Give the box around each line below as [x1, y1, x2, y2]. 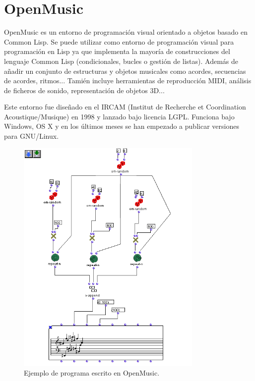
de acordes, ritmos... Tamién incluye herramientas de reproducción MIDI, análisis [4, 75, 252, 86]
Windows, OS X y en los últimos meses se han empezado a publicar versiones [4, 121, 239, 131]
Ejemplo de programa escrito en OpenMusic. [24, 368, 160, 378]
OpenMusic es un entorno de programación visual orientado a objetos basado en [4, 27, 248, 37]
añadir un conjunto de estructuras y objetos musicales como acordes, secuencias [4, 65, 246, 76]
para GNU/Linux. [4, 131, 59, 141]
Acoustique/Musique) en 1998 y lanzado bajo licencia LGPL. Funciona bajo [4, 111, 235, 121]
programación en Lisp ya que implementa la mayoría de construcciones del [4, 46, 230, 56]
